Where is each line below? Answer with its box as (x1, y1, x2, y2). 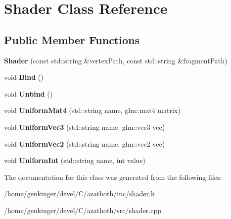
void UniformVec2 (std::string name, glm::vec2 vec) (4, 138, 165, 149)
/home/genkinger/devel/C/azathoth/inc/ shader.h (4, 188, 155, 199)
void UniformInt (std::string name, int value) (4, 155, 146, 165)
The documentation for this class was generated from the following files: (4, 171, 222, 182)
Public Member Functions (4, 32, 139, 47)
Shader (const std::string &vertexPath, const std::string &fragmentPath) (4, 55, 228, 65)
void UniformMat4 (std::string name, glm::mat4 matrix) (4, 105, 181, 115)
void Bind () (4, 72, 44, 82)
